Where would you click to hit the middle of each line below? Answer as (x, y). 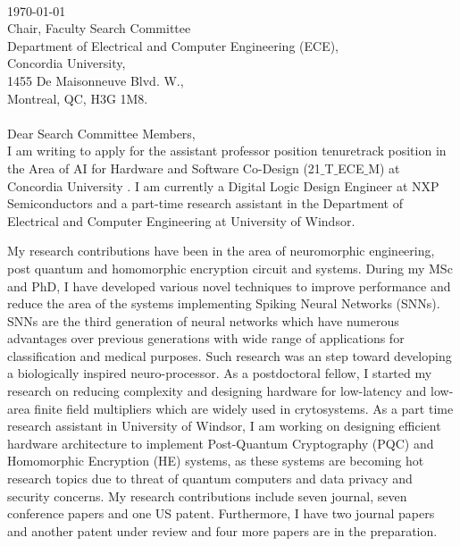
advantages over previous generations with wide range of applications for (206, 338)
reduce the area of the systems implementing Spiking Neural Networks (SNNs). (224, 303)
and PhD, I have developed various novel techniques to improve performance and (229, 286)
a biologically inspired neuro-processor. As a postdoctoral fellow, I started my (220, 373)
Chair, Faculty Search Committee (99, 28)
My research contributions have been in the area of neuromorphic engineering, (221, 251)
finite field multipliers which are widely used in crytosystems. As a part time (244, 408)
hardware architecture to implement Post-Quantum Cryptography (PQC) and (221, 443)
